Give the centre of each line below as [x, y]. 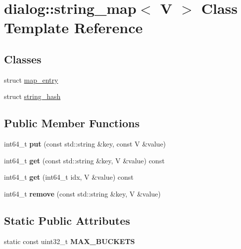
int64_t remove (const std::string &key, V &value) [82, 193]
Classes [23, 59]
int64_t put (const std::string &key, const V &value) [85, 144]
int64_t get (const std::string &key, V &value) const [84, 160]
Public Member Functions [72, 123]
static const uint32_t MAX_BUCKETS [70, 241]
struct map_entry [31, 79]
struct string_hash [32, 96]
